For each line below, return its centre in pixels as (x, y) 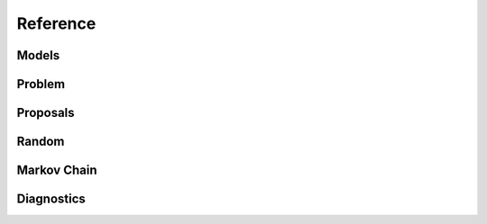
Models (38, 55)
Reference (56, 23)
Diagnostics (51, 199)
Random (41, 142)
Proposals (46, 113)
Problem (41, 84)
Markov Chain (57, 170)
